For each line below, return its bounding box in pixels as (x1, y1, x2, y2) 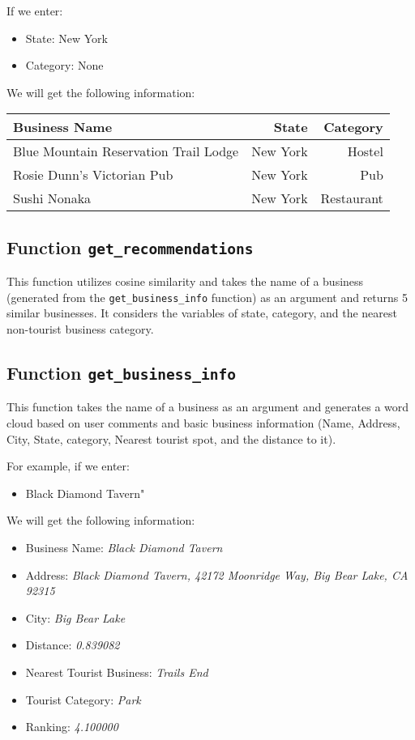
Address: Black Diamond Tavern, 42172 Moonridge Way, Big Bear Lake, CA (25, 566, 409, 583)
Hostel (347, 142, 383, 161)
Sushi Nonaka (13, 189, 92, 208)
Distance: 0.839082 (25, 636, 120, 653)
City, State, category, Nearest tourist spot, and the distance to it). (6, 430, 336, 447)
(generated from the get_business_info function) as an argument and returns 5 (6, 288, 409, 305)
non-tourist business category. (6, 321, 154, 337)
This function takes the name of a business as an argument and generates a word (6, 398, 409, 415)
